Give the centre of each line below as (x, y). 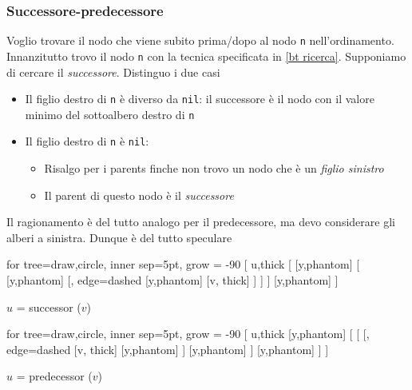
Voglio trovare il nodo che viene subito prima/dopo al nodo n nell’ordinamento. (200, 40)
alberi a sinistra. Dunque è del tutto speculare (119, 237)
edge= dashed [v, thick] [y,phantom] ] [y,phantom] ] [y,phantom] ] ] (168, 349)
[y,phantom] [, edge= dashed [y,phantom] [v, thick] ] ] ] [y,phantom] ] (172, 280)
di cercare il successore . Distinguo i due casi (113, 72)
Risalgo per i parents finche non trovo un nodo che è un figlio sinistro (214, 168)
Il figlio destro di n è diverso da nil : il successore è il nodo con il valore (200, 99)
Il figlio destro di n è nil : (87, 141)
